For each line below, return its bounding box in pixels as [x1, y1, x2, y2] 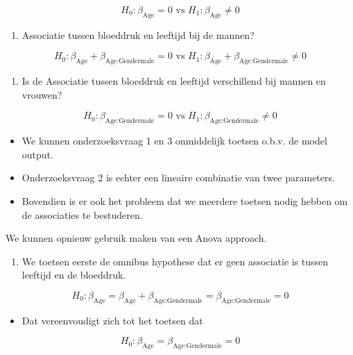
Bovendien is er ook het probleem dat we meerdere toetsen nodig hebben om [21, 193, 348, 208]
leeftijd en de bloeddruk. [21, 267, 126, 282]
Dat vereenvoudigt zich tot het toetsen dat [21, 313, 203, 327]
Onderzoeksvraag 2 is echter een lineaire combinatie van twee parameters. [21, 170, 335, 185]
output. [21, 147, 53, 161]
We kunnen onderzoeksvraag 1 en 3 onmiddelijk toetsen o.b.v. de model [21, 133, 327, 148]
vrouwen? [21, 87, 62, 101]
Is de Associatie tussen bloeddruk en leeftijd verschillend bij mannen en [21, 74, 326, 88]
